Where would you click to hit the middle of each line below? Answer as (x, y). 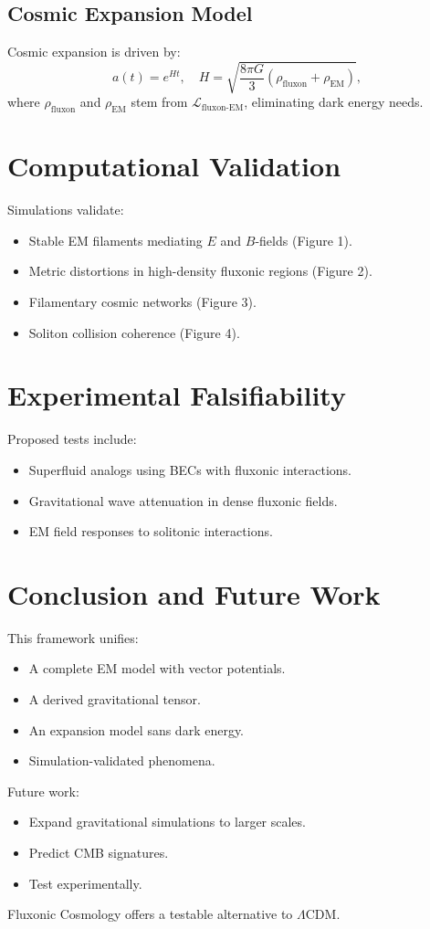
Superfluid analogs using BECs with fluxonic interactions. (190, 469)
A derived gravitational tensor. (115, 699)
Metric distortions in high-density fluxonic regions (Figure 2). (200, 271)
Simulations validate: (66, 210)
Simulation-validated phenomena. (122, 760)
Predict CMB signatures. (99, 853)
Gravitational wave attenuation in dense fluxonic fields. (183, 500)
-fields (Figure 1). (304, 240)
